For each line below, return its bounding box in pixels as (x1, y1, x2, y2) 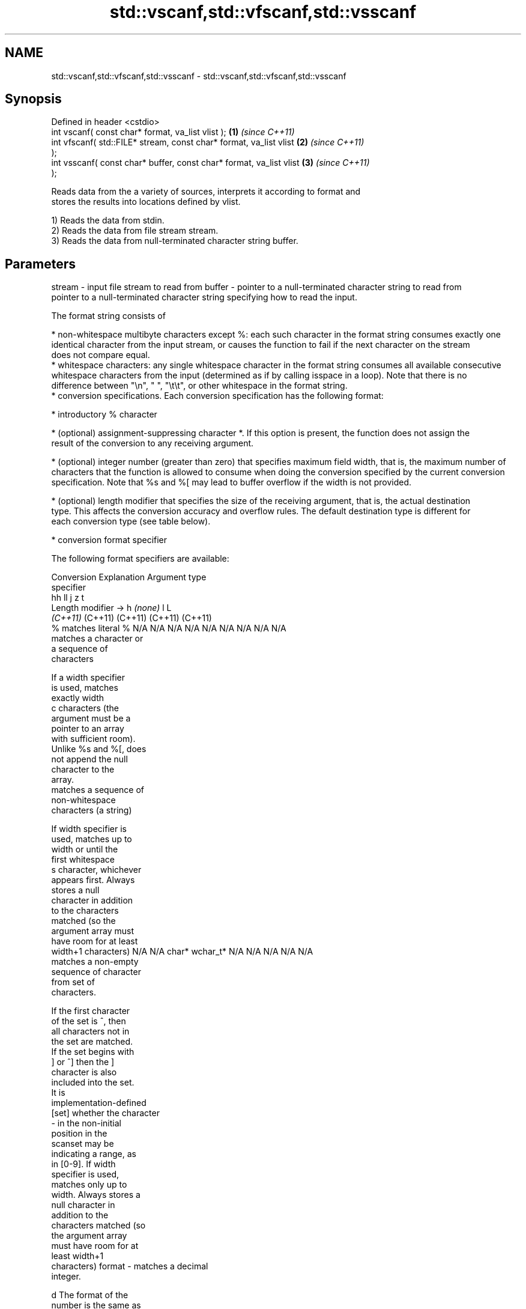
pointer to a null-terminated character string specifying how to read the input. (51, 292, 357, 303)
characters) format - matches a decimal (51, 1261, 208, 1272)
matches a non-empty (51, 956, 139, 967)
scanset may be (51, 1138, 114, 1149)
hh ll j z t (51, 592, 85, 603)
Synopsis (5, 91, 62, 107)
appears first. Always (51, 875, 135, 885)
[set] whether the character (51, 1108, 160, 1119)
